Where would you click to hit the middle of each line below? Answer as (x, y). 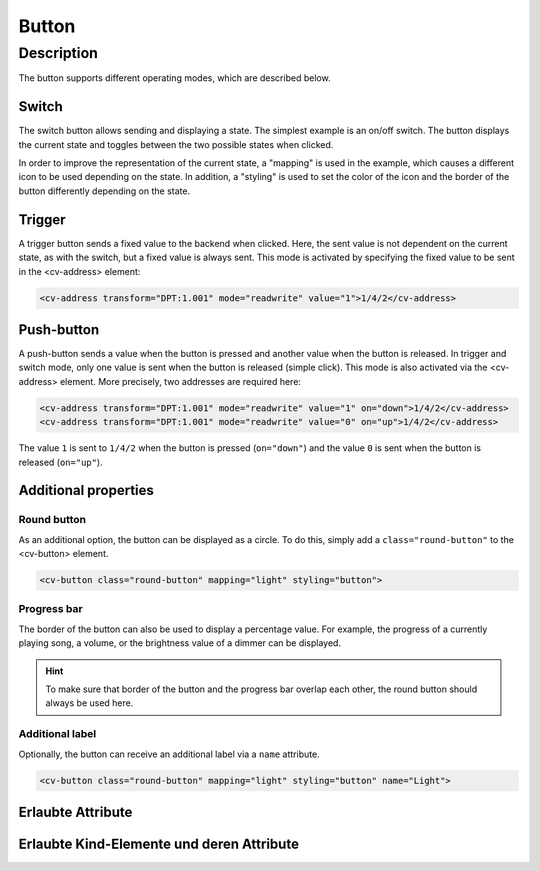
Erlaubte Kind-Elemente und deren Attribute (159, 843)
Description (58, 53)
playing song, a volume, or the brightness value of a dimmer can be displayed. (180, 643)
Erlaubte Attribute (75, 811)
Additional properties (86, 490)
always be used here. (89, 703)
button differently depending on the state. (104, 191)
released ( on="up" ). (61, 462)
